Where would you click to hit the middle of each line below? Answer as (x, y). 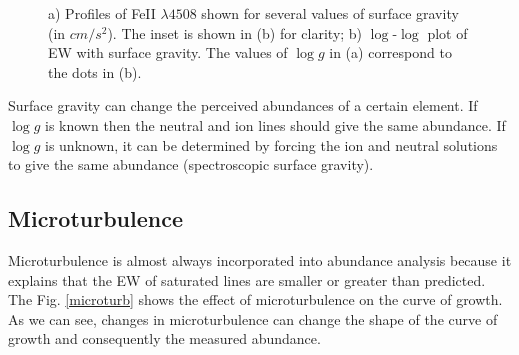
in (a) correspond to (390, 52)
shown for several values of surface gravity (330, 13)
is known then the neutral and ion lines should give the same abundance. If (275, 124)
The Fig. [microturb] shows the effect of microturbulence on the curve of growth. (255, 299)
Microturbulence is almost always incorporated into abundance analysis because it (260, 259)
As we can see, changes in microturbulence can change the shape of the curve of (253, 318)
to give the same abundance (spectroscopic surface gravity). (191, 164)
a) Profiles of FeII (102, 13)
